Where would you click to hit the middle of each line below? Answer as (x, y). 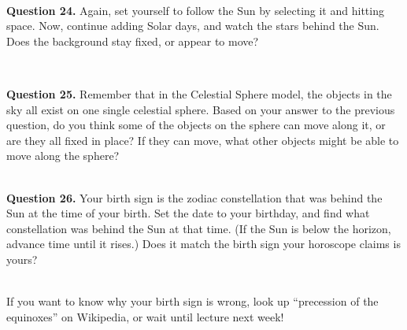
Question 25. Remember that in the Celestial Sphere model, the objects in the (199, 93)
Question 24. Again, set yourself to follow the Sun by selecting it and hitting (195, 10)
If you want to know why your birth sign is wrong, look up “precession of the (192, 301)
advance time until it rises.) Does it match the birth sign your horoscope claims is (203, 244)
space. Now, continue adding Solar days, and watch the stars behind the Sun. (193, 26)
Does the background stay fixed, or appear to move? (133, 41)
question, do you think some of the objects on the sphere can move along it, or (196, 125)
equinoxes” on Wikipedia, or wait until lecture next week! (145, 316)
